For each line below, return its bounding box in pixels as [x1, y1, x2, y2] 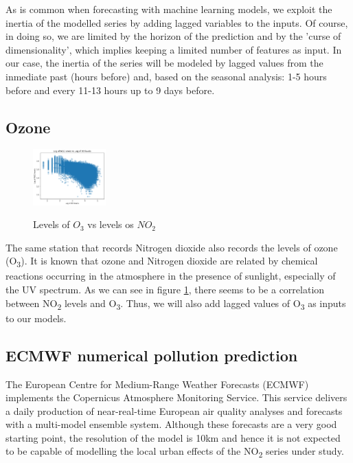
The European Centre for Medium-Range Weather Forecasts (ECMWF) [5, 376, 309, 391]
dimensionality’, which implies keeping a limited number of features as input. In [5, 42, 342, 56]
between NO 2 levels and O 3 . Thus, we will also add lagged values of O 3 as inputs [5, 295, 346, 312]
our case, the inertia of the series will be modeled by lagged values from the [5, 56, 323, 70]
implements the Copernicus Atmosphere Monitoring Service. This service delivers [5, 390, 348, 405]
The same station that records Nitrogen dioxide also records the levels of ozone [5, 240, 338, 254]
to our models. [5, 310, 67, 325]
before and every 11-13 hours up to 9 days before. [5, 82, 215, 97]
